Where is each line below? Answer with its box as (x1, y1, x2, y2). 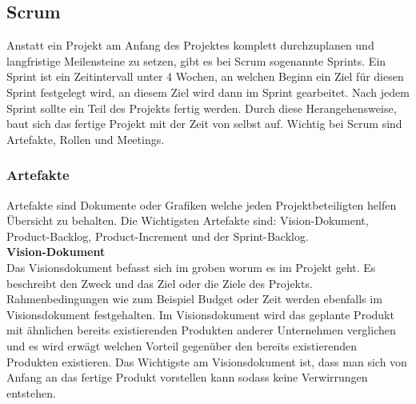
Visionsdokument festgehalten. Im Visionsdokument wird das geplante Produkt (6, 306, 394, 322)
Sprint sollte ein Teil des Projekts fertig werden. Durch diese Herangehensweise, (6, 99, 397, 116)
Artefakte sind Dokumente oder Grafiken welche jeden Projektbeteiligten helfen (6, 196, 397, 213)
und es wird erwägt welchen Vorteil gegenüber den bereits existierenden (6, 337, 357, 354)
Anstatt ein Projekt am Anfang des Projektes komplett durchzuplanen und (6, 37, 374, 54)
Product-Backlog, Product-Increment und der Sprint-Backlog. (6, 227, 309, 244)
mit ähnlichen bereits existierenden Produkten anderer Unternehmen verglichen (6, 322, 396, 338)
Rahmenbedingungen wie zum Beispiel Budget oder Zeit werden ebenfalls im (6, 290, 382, 307)
